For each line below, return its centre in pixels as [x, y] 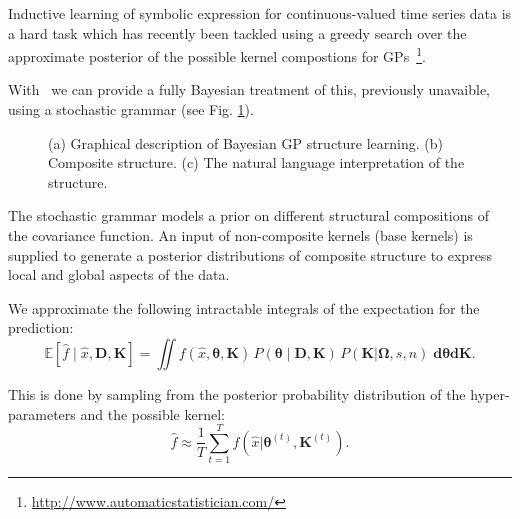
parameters [42, 413]
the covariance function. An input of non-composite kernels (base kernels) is [240, 235]
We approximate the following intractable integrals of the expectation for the [244, 307]
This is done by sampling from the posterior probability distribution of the [237, 393]
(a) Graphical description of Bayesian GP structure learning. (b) [245, 142]
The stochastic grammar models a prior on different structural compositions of [248, 215]
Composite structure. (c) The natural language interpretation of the [256, 162]
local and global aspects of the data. [119, 274]
